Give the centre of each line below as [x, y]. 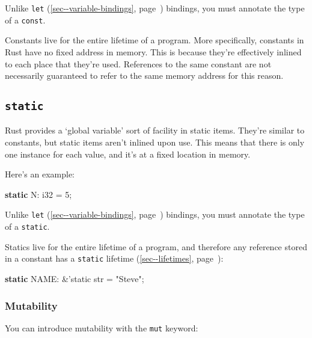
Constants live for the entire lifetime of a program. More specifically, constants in [154, 40]
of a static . [27, 226]
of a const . [25, 20]
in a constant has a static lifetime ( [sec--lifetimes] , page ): [114, 258]
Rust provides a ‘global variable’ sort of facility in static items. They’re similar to [155, 130]
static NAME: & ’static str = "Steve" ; [75, 278]
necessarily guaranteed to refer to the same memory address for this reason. [144, 75]
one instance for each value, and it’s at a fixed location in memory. [128, 154]
